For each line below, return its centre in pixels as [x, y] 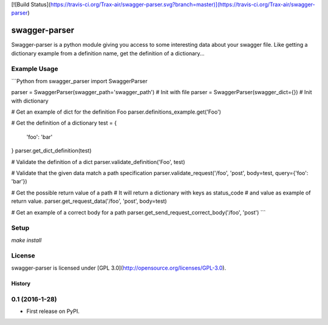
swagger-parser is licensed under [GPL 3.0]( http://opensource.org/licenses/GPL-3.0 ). [119, 268]
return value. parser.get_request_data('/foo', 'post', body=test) [89, 201]
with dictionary [30, 101]
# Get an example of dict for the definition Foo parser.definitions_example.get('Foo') [116, 112]
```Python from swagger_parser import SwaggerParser [80, 81]
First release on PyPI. [53, 311]
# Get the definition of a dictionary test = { [64, 123]
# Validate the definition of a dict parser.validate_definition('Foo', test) [98, 162]
